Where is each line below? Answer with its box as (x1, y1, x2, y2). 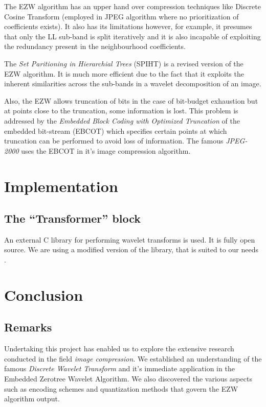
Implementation (4, 175, 118, 196)
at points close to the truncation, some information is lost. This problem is (4, 105, 238, 116)
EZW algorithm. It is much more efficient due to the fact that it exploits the (4, 68, 244, 79)
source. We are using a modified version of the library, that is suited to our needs (4, 244, 258, 255)
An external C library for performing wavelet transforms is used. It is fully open (4, 234, 255, 245)
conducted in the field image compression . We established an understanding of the (4, 353, 262, 364)
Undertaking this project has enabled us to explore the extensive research (4, 343, 234, 354)
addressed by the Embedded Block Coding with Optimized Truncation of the (4, 115, 240, 126)
